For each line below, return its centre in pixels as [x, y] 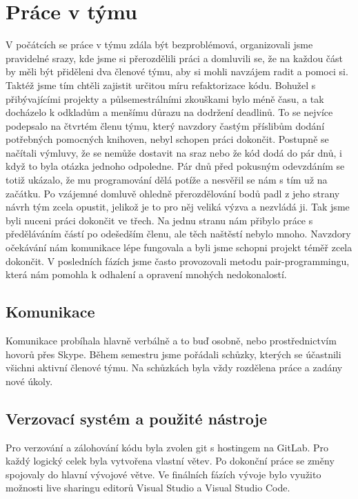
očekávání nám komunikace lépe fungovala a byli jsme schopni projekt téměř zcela [179, 247]
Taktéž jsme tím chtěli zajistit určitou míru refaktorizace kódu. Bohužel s [161, 85]
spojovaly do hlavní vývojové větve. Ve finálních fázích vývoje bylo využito [163, 474]
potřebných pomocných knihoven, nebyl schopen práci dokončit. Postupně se [167, 139]
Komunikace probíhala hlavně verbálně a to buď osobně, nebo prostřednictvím [171, 341]
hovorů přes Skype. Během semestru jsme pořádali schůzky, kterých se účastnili [173, 354]
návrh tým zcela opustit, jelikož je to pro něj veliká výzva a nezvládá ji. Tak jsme [178, 207]
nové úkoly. [29, 381]
